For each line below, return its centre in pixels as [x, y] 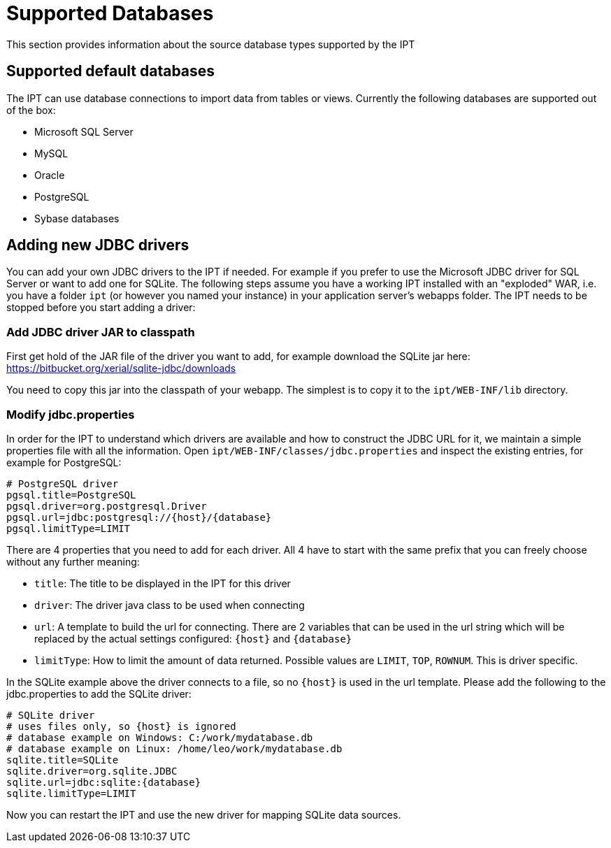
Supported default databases [111, 71]
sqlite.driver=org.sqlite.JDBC [92, 771]
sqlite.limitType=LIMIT [71, 793]
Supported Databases [110, 13]
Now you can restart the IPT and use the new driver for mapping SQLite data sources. [204, 814]
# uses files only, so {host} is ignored [121, 726]
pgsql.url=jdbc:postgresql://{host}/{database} [139, 517]
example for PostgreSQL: [64, 462]
